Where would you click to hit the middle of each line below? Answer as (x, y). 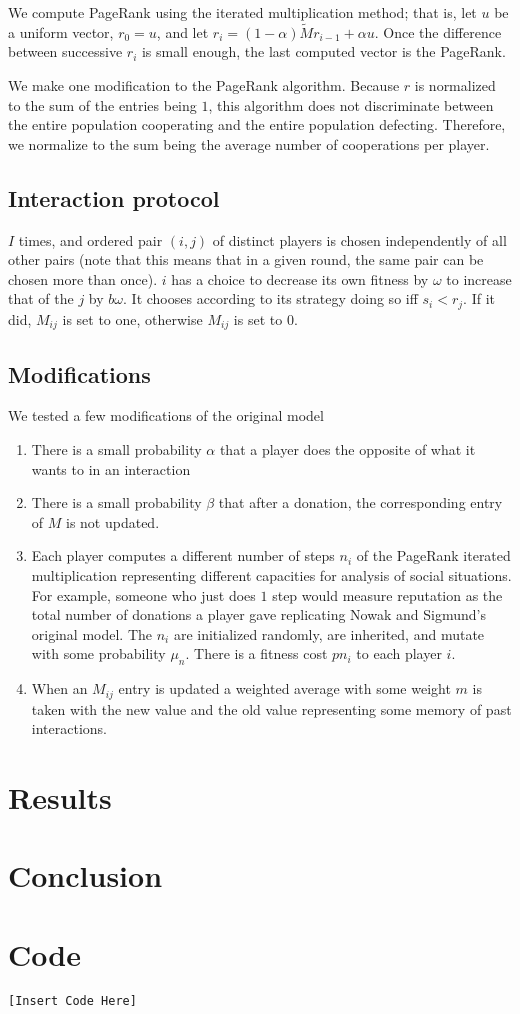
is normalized (455, 85)
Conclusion (85, 875)
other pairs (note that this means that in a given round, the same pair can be (246, 259)
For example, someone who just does (143, 594)
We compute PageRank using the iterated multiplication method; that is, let (242, 12)
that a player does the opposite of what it (347, 449)
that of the (41, 298)
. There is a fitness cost (256, 653)
